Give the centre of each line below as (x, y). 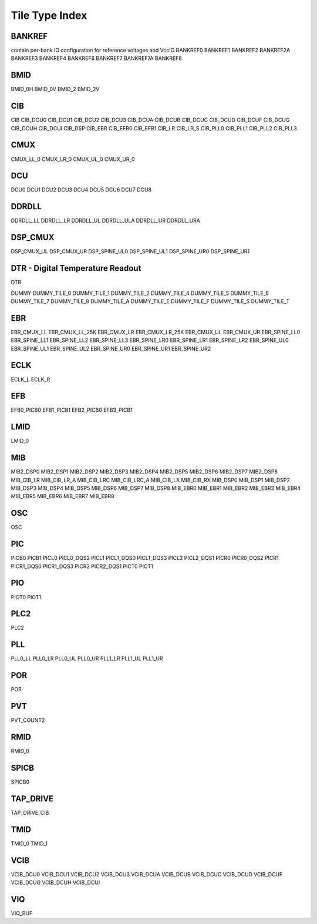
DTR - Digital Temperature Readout (76, 268)
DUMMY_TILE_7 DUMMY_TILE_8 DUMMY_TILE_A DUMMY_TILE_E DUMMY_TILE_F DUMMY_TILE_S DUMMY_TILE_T (150, 301)
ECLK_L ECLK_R (31, 379)
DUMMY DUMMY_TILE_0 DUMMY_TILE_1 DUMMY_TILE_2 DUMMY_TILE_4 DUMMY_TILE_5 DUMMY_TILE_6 (140, 293)
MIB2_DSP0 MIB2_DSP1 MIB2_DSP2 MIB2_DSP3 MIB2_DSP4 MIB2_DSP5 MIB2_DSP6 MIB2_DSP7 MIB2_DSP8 (144, 472)
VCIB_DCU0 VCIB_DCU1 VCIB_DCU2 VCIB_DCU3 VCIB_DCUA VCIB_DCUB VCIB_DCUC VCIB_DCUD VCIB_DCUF (147, 874)
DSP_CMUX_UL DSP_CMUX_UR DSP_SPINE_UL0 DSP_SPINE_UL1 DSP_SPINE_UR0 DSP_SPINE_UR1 (130, 251)
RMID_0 (20, 751)
